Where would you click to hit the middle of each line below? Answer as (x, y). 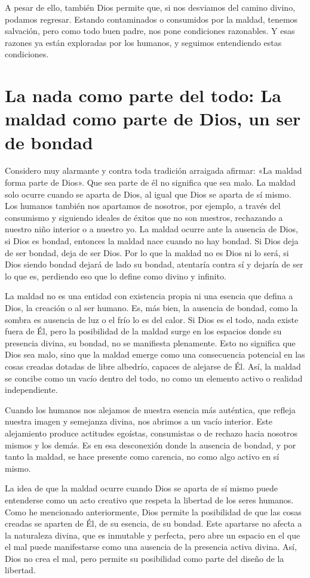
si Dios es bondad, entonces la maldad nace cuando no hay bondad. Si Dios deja (152, 241)
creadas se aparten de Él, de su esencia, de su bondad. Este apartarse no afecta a (154, 523)
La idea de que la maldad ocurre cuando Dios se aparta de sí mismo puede (141, 488)
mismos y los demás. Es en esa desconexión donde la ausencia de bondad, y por (151, 445)
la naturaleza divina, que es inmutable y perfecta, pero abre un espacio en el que (153, 535)
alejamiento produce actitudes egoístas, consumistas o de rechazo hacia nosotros (151, 433)
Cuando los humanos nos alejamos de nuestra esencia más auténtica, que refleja (150, 409)
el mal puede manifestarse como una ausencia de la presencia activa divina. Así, (151, 547)
